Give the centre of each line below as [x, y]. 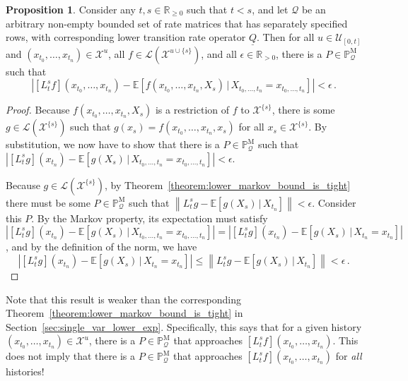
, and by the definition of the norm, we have [101, 247]
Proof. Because [38, 110]
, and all [219, 53]
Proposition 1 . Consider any [71, 9]
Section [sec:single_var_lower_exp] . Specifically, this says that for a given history [184, 326]
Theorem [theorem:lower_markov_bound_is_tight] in [124, 313]
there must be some [48, 202]
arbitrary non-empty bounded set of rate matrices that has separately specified [177, 23]
